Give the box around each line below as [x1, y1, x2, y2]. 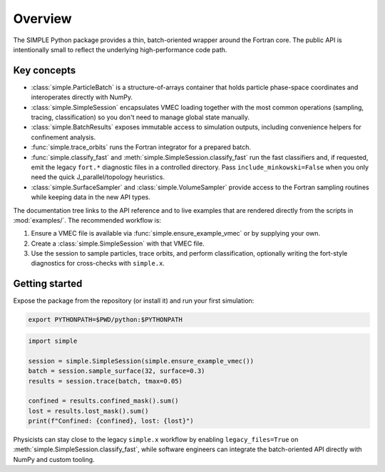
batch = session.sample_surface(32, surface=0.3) [28, 367, 205, 375]
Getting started [13, 278, 83, 290]
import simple [28, 336, 78, 345]
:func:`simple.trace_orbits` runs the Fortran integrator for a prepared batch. [31, 143, 252, 151]
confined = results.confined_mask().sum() [28, 397, 179, 405]
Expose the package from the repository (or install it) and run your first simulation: [13, 296, 255, 305]
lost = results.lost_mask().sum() [28, 407, 149, 415]
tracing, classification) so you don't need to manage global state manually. [31, 113, 250, 121]
